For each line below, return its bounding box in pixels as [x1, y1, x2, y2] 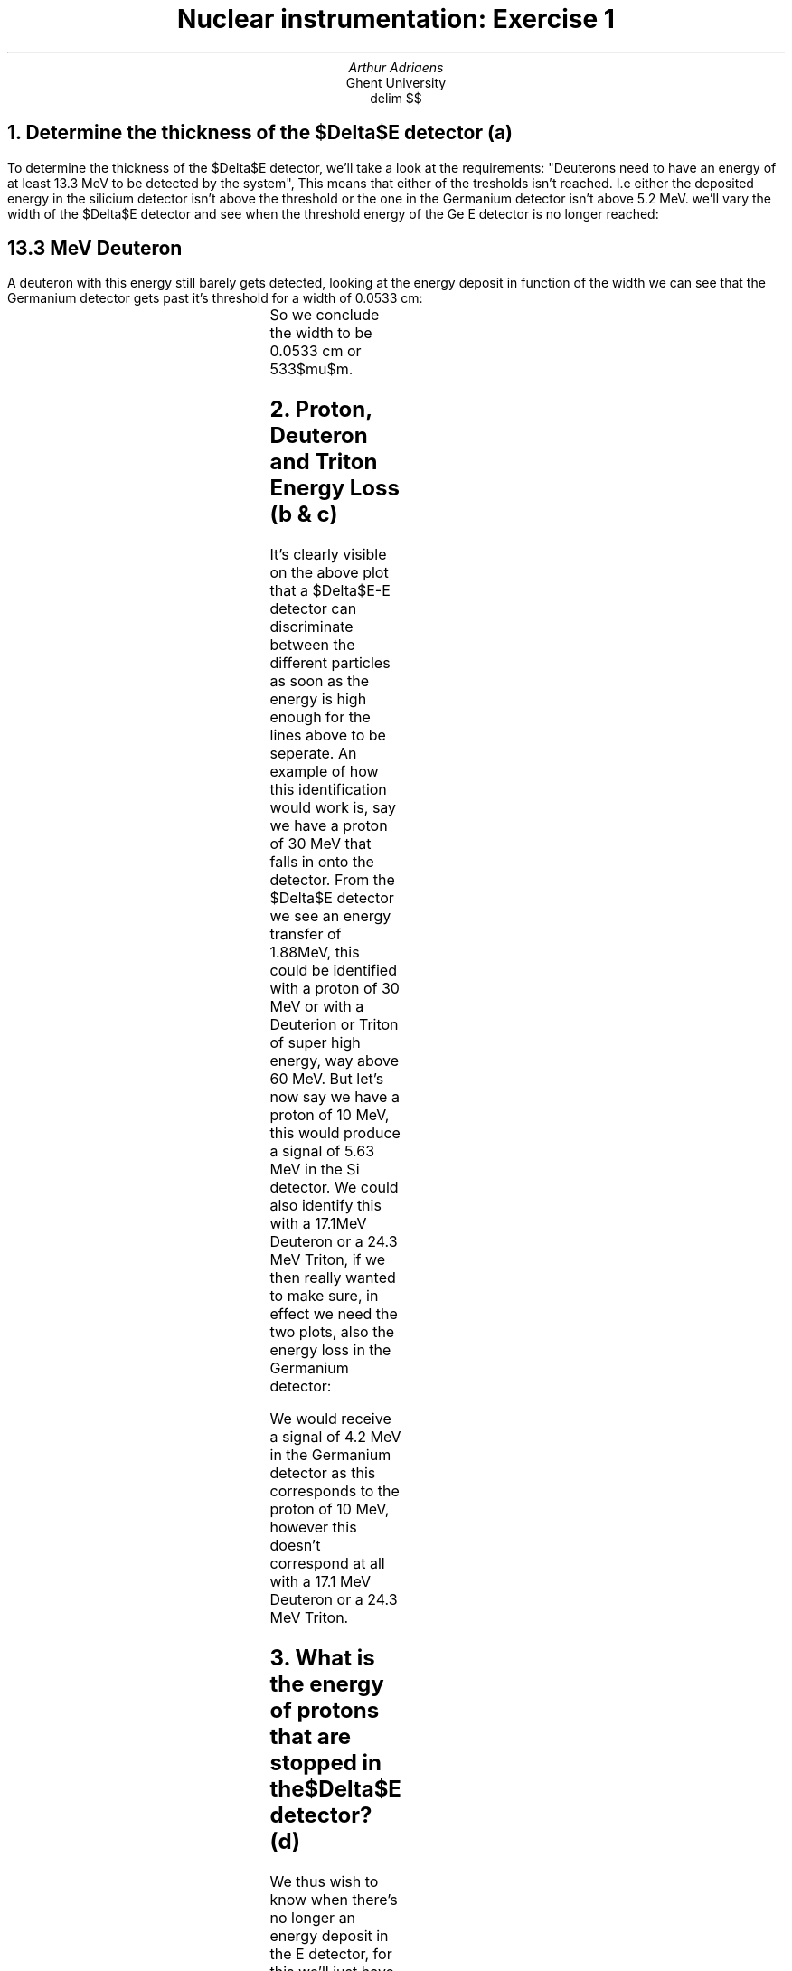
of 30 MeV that [269, 835, 372, 853]
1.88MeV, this [269, 943, 360, 962]
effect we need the [269, 1305, 398, 1324]
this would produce [269, 1124, 401, 1143]
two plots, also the [269, 1323, 395, 1342]
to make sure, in [269, 1287, 379, 1306]
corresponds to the [269, 1482, 400, 1501]
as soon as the [269, 672, 369, 691]
